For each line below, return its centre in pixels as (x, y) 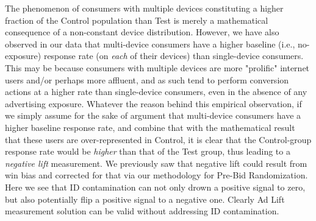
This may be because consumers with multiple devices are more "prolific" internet (157, 67)
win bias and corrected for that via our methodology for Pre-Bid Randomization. (156, 175)
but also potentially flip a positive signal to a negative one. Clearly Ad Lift (145, 199)
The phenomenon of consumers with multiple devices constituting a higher (144, 8)
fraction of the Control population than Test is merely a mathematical (137, 20)
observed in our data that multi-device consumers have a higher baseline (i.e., (150, 44)
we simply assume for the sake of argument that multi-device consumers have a (153, 115)
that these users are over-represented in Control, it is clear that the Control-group (158, 139)
